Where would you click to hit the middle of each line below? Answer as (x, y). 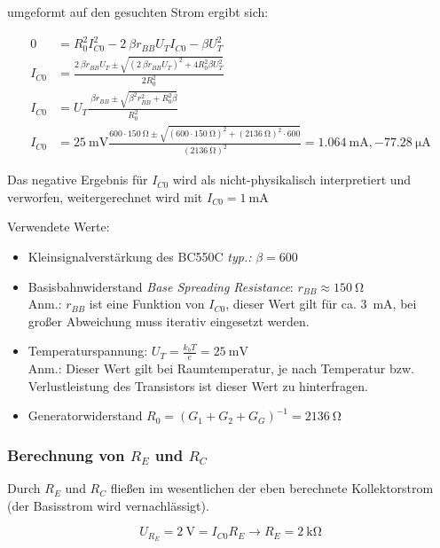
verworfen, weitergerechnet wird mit (105, 196)
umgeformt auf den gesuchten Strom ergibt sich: (138, 12)
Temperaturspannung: (88, 351)
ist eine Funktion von (147, 304)
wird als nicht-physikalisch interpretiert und (292, 180)
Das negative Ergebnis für (78, 180)
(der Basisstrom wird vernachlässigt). (108, 505)
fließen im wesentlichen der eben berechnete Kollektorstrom (272, 488)
